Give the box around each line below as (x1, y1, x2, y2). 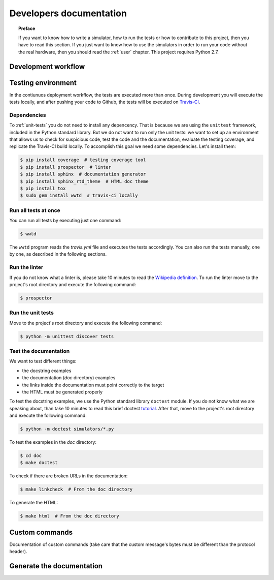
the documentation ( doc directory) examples (22, 375, 116, 381)
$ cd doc (20, 453, 42, 459)
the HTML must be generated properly (22, 389, 103, 395)
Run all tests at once (9, 206, 60, 213)
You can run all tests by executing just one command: (9, 218, 121, 224)
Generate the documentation (9, 562, 103, 570)
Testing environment (9, 78, 77, 87)
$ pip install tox (20, 186, 66, 191)
